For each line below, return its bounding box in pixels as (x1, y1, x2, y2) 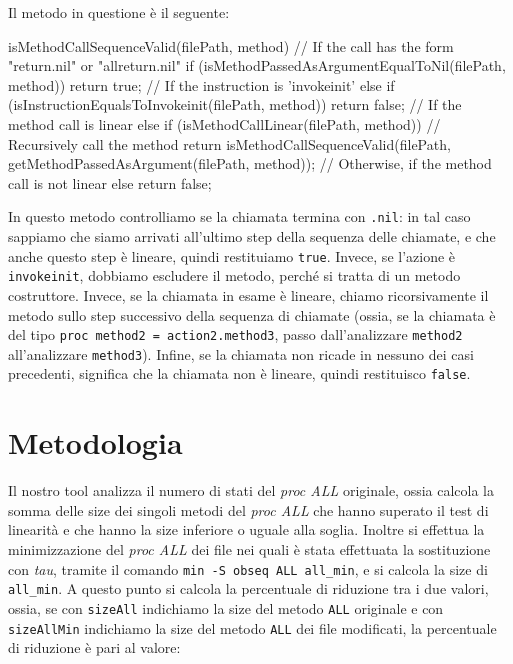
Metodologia (8, 422, 183, 463)
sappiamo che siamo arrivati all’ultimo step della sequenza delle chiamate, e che (8, 226, 496, 246)
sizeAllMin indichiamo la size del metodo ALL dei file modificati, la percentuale (8, 617, 497, 638)
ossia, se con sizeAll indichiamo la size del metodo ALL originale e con (8, 597, 444, 618)
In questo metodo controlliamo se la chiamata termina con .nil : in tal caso (8, 206, 471, 227)
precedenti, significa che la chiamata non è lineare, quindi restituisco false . (8, 363, 471, 384)
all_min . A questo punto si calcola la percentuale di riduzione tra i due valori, (8, 578, 489, 599)
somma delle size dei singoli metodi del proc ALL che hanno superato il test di (8, 499, 489, 520)
